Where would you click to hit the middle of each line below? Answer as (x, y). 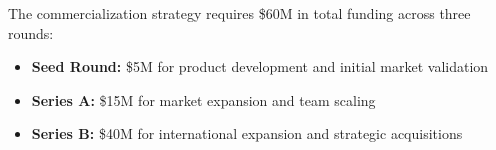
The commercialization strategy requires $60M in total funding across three (239, 13)
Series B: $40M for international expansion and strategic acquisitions (247, 133)
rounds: (31, 32)
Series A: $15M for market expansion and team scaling (203, 99)
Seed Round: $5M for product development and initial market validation (260, 66)
